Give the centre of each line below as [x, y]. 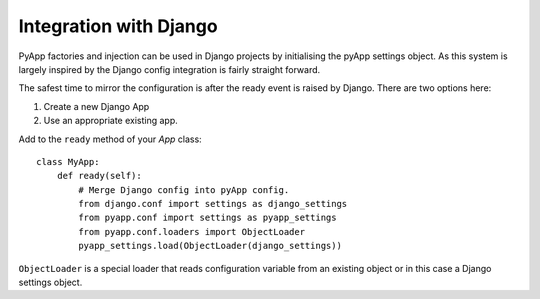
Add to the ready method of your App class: [110, 139]
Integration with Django [118, 26]
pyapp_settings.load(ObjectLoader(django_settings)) [210, 246]
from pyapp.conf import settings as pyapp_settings [207, 218]
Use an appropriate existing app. [111, 121]
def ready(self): [99, 176]
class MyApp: [68, 161]
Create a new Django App [96, 106]
